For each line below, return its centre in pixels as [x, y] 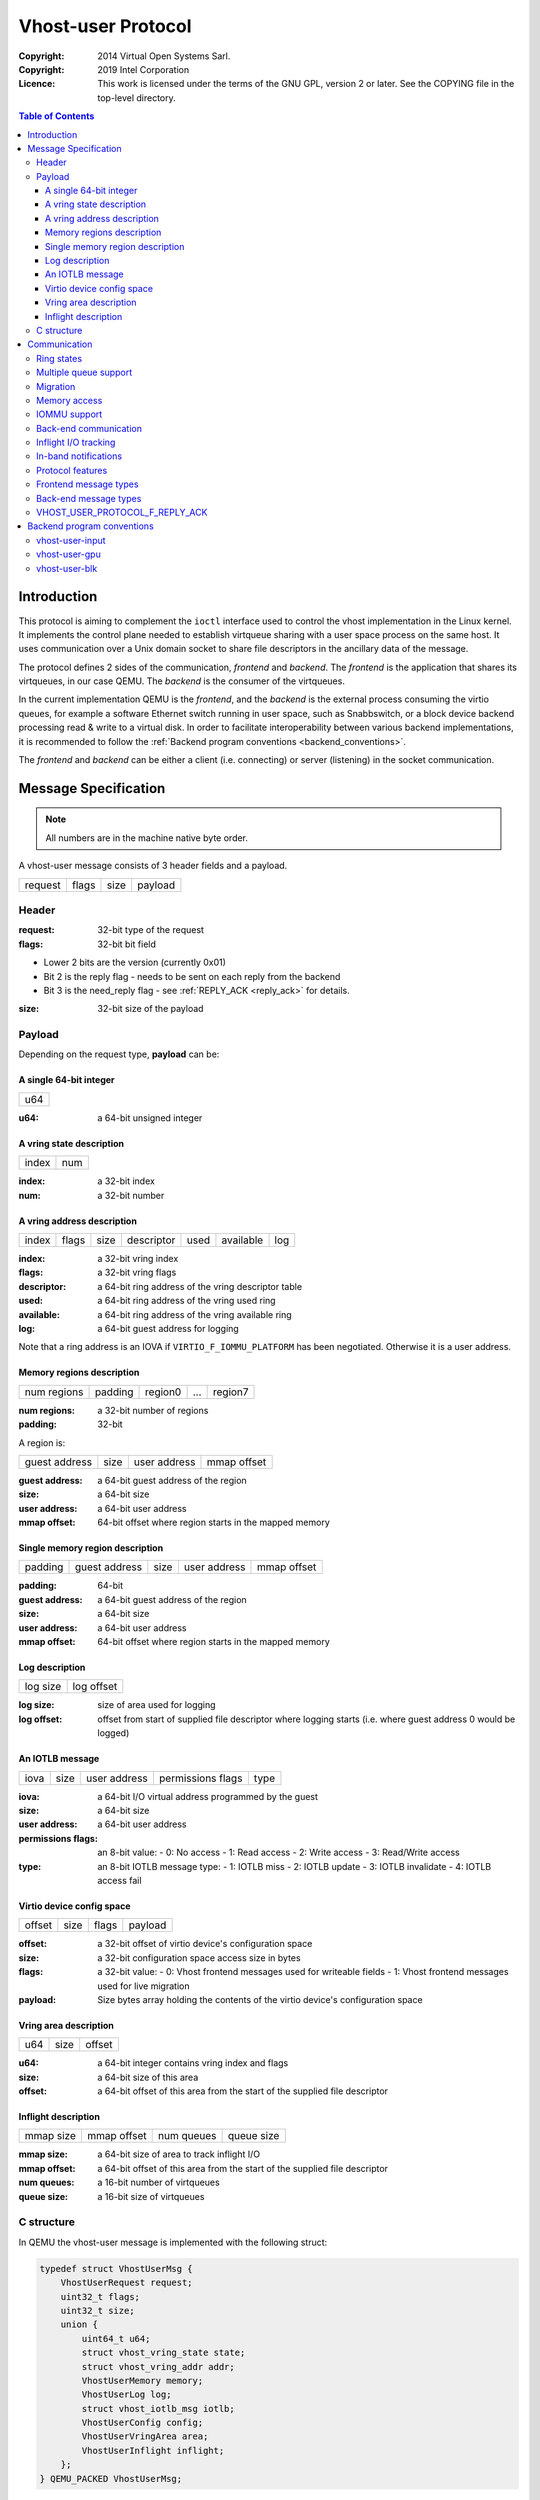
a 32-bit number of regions [153, 1410]
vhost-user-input [71, 540]
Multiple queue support [84, 372]
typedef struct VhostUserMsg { [116, 2268]
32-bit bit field [127, 944]
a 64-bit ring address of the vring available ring [194, 1314]
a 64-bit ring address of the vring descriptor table [200, 1286]
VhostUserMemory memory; [142, 2380]
